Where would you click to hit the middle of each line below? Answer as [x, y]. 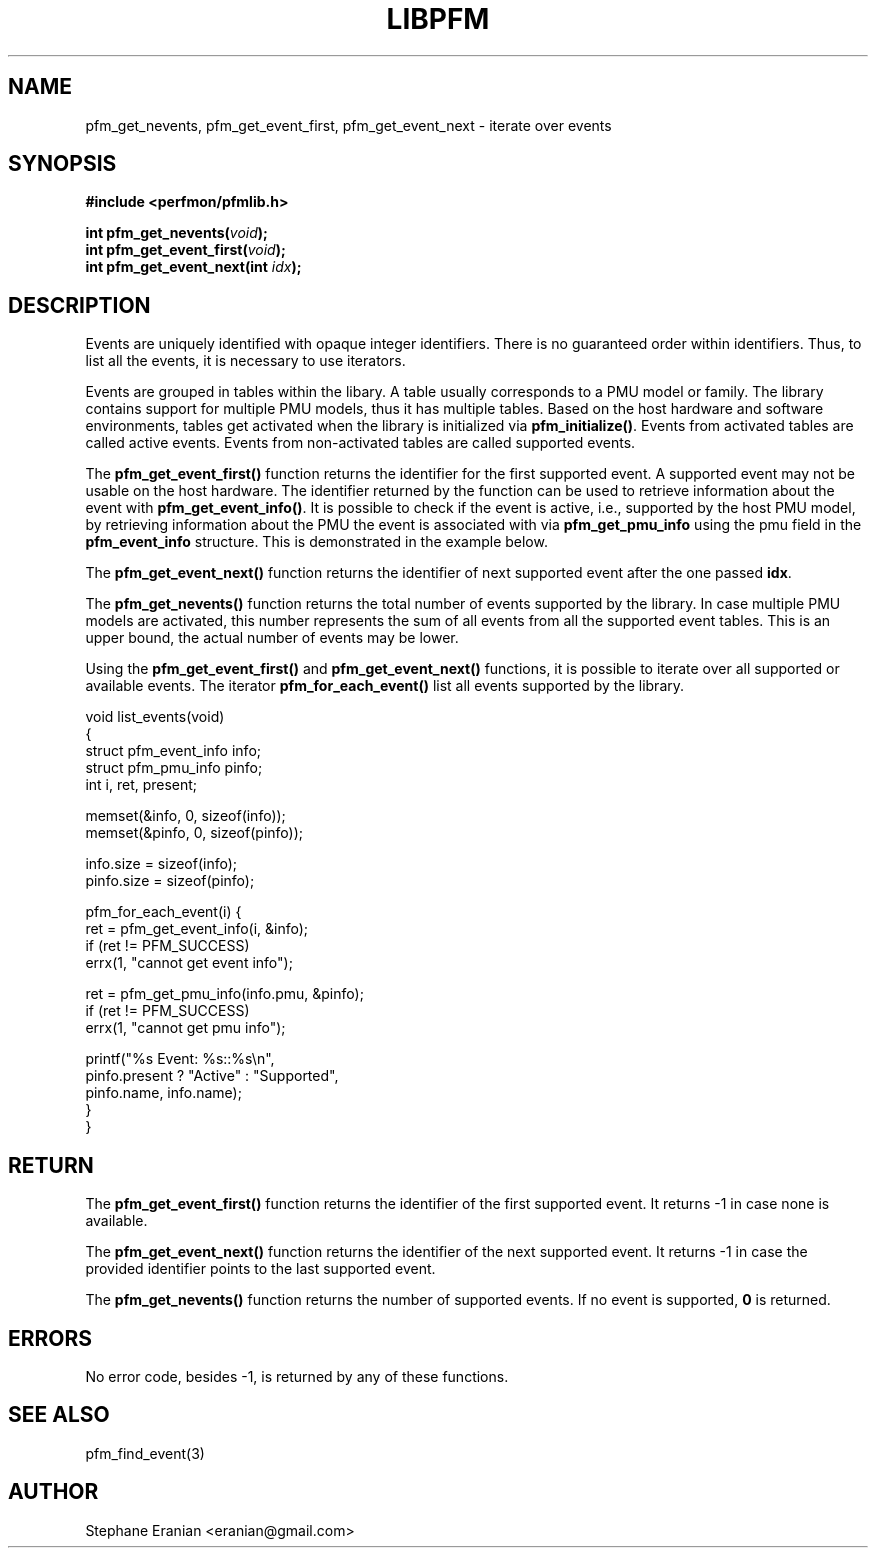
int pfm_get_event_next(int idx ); [193, 267]
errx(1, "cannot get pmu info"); [185, 1028]
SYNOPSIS [62, 164]
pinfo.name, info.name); [163, 1093]
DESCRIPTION [79, 305]
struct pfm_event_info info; [173, 751]
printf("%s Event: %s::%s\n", [180, 1059]
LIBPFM [438, 19]
